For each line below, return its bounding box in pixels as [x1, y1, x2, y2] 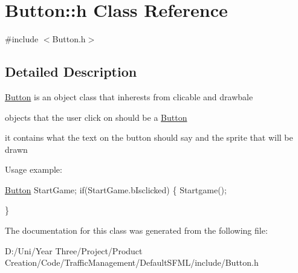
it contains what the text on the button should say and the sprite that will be [5, 131, 293, 144]
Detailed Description [5, 62, 137, 81]
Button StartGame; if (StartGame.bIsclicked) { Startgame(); [5, 183, 227, 196]
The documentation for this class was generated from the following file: [5, 224, 268, 237]
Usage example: [5, 163, 62, 176]
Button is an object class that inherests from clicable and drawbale [5, 90, 253, 103]
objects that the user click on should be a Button [5, 111, 187, 123]
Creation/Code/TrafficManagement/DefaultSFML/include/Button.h [5, 256, 259, 269]
